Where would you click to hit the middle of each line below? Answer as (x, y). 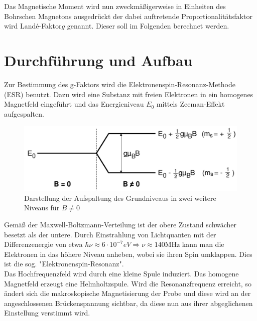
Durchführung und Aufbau (98, 60)
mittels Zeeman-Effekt (190, 104)
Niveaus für (42, 208)
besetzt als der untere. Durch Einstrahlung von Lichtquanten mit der (110, 234)
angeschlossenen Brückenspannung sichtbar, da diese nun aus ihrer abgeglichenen (128, 303)
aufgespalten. (24, 113)
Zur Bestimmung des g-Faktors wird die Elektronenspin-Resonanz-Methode (120, 84)
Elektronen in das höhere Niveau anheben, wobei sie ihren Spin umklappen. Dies (128, 254)
